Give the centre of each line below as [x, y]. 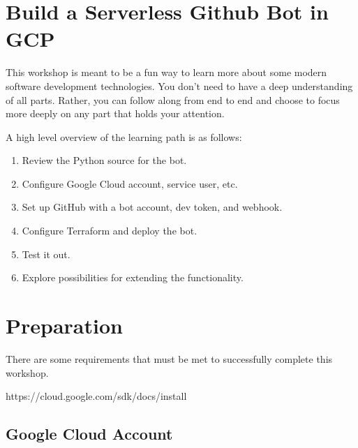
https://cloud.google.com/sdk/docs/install [96, 396]
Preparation [64, 326]
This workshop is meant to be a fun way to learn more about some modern [166, 72]
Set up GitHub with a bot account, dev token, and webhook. [152, 207]
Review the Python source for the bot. [104, 160]
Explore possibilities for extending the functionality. [133, 277]
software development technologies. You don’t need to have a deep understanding [179, 85]
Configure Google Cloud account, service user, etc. [130, 183]
